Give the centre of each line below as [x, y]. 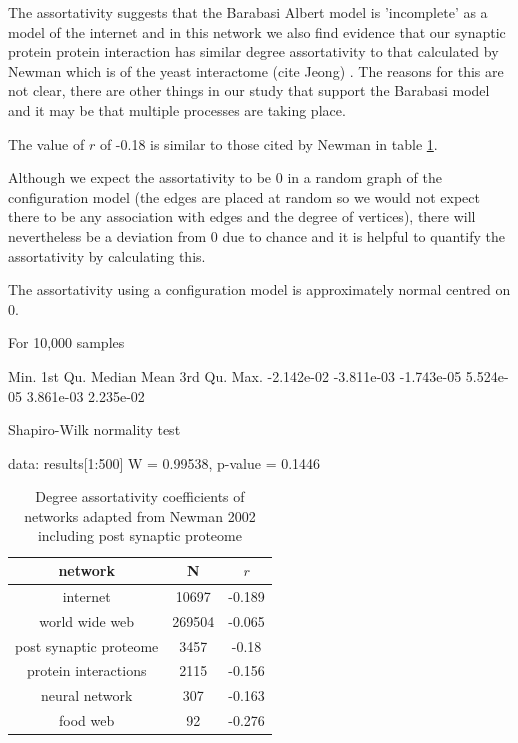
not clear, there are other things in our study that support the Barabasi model [249, 90]
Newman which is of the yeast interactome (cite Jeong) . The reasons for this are [256, 70]
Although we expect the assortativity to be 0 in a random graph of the [225, 177]
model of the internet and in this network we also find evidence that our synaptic [257, 31]
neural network [86, 695]
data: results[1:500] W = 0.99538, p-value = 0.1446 [164, 462]
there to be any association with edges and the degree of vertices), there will [242, 216]
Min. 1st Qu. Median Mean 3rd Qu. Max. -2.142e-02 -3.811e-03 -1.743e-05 [235, 375]
